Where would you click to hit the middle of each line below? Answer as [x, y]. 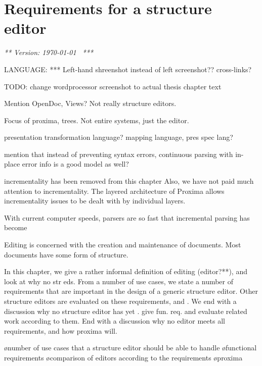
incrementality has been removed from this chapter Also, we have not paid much [129, 181]
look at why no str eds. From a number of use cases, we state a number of [119, 281]
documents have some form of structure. [66, 254]
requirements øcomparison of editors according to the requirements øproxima [123, 357]
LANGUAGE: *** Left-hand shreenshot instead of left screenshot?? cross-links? [128, 69]
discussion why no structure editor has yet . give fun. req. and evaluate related [126, 311]
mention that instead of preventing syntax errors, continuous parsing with [119, 154]
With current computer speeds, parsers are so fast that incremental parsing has [127, 217]
